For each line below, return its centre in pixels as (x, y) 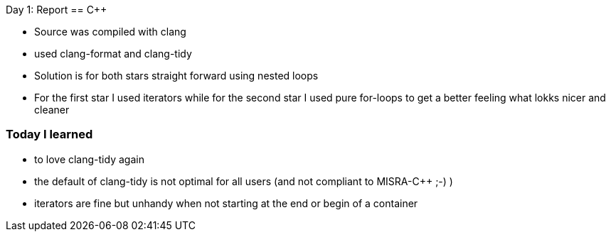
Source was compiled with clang (110, 32)
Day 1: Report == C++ (57, 10)
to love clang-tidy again (89, 159)
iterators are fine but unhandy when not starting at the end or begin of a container (226, 203)
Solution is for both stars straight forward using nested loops (176, 76)
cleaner (52, 110)
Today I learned (49, 134)
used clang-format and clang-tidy (113, 54)
